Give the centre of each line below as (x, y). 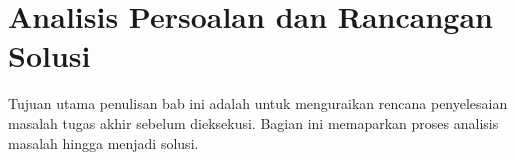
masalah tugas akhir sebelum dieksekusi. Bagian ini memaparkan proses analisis (253, 122)
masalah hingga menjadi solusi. (103, 142)
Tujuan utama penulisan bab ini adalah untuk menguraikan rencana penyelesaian (258, 103)
